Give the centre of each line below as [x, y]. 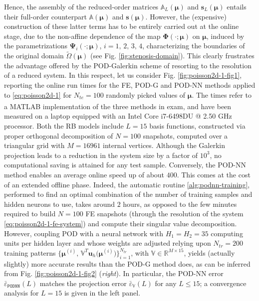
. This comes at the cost [214, 174]
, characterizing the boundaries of [194, 46]
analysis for [21, 293]
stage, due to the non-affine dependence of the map [82, 36]
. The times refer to [222, 94]
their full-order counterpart [45, 16]
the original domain [34, 56]
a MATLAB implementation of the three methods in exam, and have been [118, 106]
